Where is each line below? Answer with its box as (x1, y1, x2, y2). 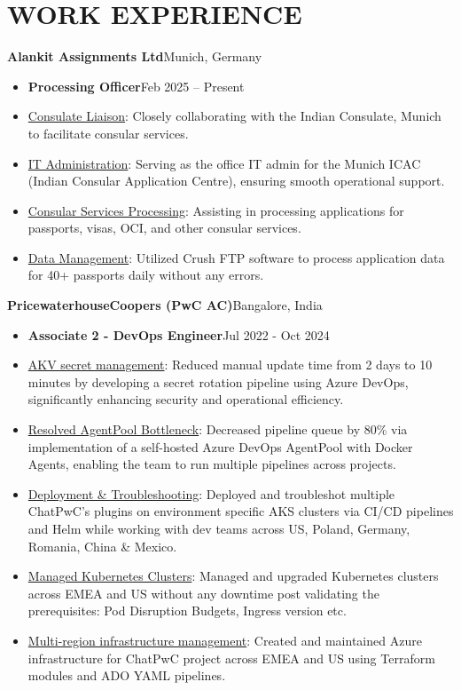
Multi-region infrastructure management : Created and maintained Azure (27, 631, 422, 649)
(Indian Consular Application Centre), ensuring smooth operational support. (27, 171, 445, 190)
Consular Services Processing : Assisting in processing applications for (27, 201, 404, 219)
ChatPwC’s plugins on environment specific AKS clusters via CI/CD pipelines (27, 502, 454, 520)
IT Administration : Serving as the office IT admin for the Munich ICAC (27, 154, 421, 172)
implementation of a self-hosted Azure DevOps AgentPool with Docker (27, 437, 413, 456)
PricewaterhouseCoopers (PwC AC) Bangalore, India (7, 296, 323, 314)
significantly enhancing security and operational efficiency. (27, 390, 344, 408)
